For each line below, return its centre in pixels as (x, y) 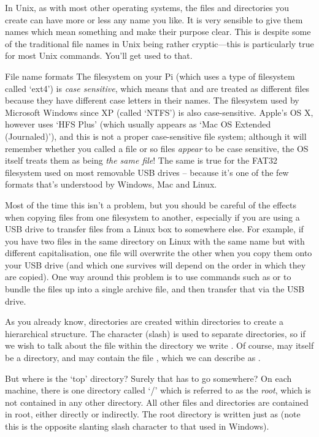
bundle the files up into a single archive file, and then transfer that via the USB (155, 289)
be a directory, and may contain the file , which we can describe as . (133, 358)
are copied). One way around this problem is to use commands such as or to (148, 277)
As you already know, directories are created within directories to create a (144, 321)
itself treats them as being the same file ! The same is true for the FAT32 (141, 160)
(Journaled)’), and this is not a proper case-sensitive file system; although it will (156, 136)
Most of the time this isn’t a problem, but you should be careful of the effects (151, 204)
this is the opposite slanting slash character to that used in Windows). (137, 426)
